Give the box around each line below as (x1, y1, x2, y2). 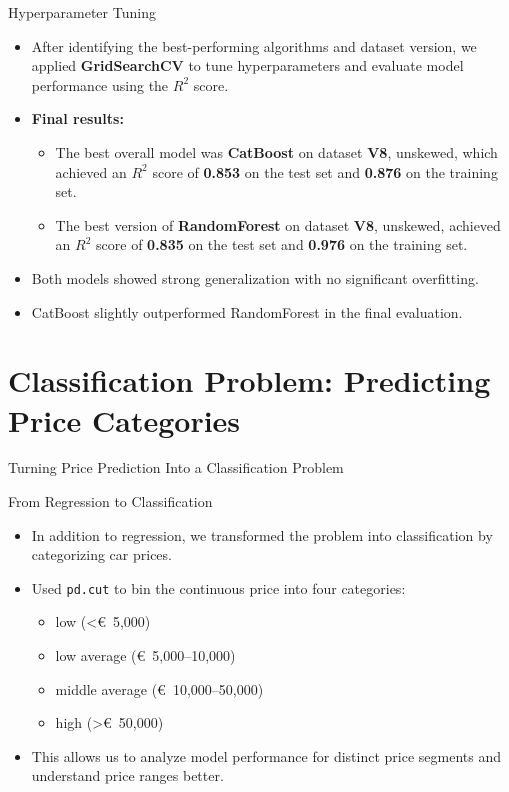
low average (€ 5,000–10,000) (55, 645, 236, 666)
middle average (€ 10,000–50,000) (55, 678, 264, 699)
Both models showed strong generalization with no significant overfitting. (31, 267, 479, 288)
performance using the (31, 74, 169, 95)
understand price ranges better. (31, 765, 224, 786)
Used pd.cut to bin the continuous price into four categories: (31, 577, 406, 598)
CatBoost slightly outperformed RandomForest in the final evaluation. (31, 301, 463, 322)
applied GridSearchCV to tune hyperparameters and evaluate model (31, 55, 464, 76)
